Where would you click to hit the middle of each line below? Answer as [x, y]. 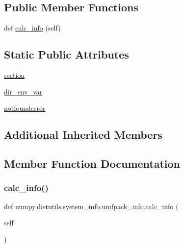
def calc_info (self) [32, 28]
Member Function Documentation [92, 163]
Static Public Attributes [66, 54]
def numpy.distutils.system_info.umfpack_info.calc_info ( [91, 206]
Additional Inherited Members [83, 135]
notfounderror [25, 108]
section [14, 75]
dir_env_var [23, 91]
